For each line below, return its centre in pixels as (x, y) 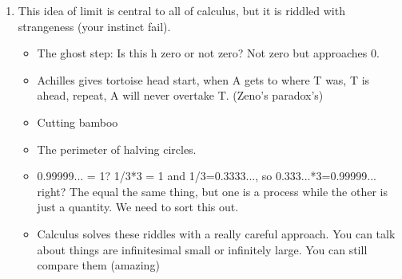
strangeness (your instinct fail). (94, 26)
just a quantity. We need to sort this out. (138, 207)
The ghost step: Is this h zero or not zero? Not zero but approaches (202, 53)
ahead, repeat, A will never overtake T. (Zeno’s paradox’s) (180, 95)
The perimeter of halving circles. (117, 149)
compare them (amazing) (98, 265)
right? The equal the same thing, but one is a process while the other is (212, 191)
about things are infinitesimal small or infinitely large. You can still (202, 249)
